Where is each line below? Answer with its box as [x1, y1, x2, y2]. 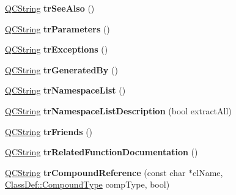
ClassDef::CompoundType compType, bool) [5, 178, 170, 191]
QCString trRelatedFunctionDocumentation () [5, 145, 198, 158]
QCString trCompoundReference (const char [5, 166, 186, 178]
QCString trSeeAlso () [5, 2, 95, 14]
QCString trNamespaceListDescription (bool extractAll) [5, 104, 232, 117]
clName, [193, 166, 223, 178]
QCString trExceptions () [5, 43, 108, 56]
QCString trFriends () [5, 125, 93, 138]
